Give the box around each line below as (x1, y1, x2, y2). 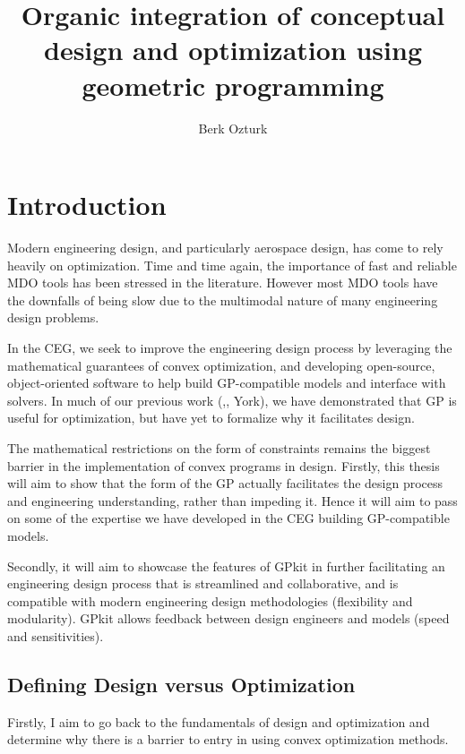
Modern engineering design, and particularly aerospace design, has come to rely (7, 238, 443, 257)
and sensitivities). (7, 626, 104, 645)
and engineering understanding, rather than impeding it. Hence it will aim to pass (7, 491, 458, 510)
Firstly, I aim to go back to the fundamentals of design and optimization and (7, 712, 430, 731)
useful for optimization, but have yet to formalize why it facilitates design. (7, 408, 415, 427)
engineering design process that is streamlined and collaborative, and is (7, 574, 399, 593)
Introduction (7, 186, 167, 223)
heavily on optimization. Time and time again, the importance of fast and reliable (7, 255, 457, 274)
